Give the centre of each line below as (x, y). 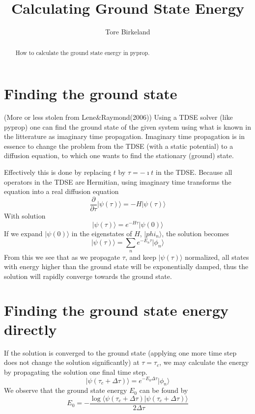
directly (30, 329)
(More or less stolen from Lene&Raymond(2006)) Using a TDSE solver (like (118, 117)
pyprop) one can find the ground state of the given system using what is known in (127, 126)
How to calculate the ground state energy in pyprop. (83, 52)
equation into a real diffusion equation (61, 191)
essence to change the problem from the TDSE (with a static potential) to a (119, 146)
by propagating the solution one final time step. (76, 372)
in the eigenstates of (102, 233)
